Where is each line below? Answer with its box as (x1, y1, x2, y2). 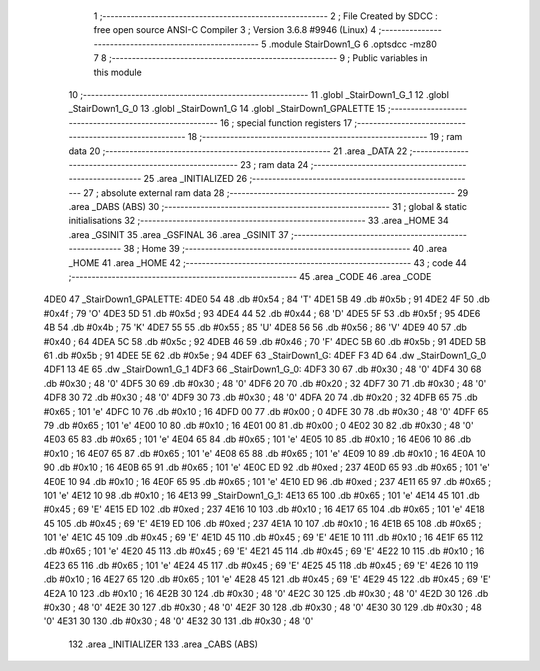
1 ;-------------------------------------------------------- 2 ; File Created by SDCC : (93, 10, 439, 22)
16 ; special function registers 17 (220, 116, 353, 129)
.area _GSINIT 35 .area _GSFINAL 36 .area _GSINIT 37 (68, 228, 289, 240)
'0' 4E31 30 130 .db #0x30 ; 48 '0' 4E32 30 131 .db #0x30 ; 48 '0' (43, 615, 314, 627)
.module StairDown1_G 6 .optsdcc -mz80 (268, 38, 437, 50)
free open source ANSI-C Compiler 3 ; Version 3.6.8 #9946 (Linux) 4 (93, 24, 377, 36)
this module (93, 66, 142, 78)
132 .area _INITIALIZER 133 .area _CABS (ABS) (68, 638, 259, 650)
